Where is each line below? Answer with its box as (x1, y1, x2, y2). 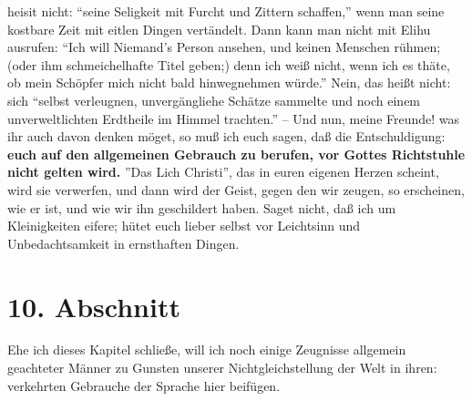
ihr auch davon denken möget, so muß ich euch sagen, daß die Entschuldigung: (7, 127, 446, 146)
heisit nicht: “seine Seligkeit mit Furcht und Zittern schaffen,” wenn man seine (7, 2, 445, 20)
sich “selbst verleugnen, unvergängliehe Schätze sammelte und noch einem (7, 90, 421, 109)
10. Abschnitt (7, 287, 180, 324)
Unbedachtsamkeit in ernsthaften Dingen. (7, 233, 240, 252)
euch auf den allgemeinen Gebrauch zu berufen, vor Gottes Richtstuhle (7, 144, 466, 163)
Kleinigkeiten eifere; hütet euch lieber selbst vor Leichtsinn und (7, 216, 361, 235)
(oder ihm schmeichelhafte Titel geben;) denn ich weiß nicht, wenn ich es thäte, (7, 55, 450, 74)
